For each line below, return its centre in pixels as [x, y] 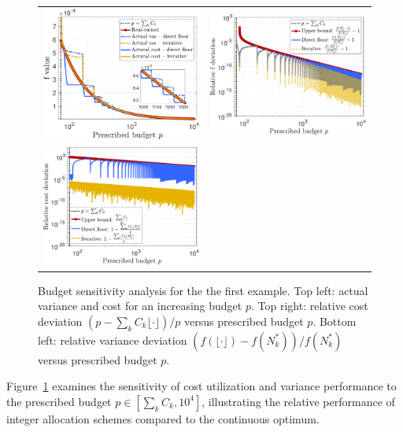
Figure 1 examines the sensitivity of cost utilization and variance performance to [201, 386]
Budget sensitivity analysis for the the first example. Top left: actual [203, 290]
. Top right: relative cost [310, 306]
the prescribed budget [59, 401]
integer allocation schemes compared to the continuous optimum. [163, 418]
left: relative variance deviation [113, 340]
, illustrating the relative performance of [298, 401]
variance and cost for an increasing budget [140, 306]
